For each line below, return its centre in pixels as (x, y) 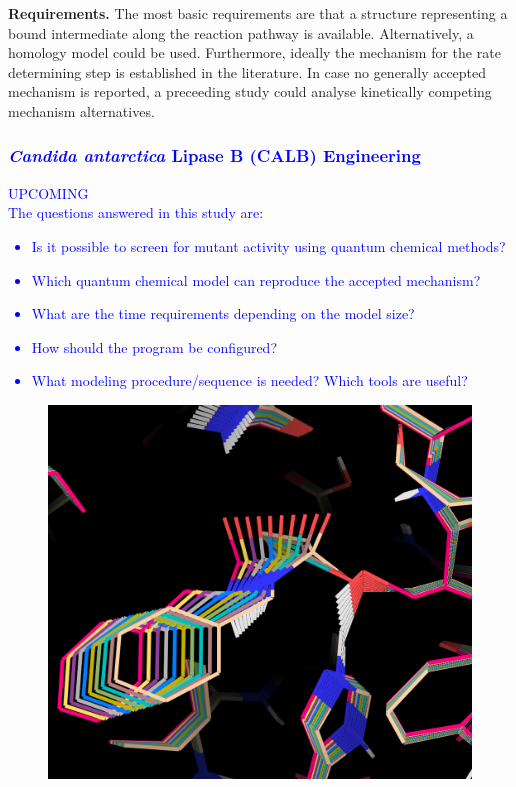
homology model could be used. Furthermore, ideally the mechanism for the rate (254, 52)
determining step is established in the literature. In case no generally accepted (247, 71)
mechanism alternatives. (81, 110)
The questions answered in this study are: (136, 212)
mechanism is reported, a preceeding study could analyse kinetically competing (250, 91)
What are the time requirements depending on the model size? (223, 313)
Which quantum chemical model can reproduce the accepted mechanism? (256, 279)
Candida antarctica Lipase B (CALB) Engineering (214, 155)
